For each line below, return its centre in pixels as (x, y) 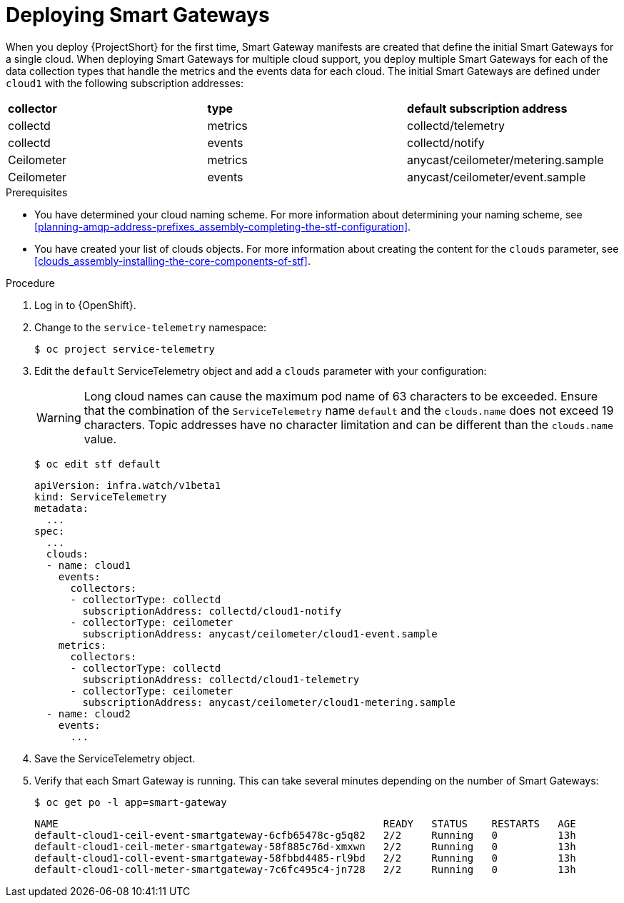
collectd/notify (446, 142)
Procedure (30, 283)
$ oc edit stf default (98, 464)
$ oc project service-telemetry (125, 349)
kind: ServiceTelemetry (101, 496)
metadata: (61, 508)
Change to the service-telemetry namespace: (151, 327)
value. (100, 439)
